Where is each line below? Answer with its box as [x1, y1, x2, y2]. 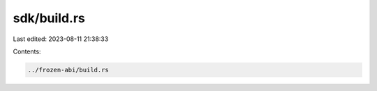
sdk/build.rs [13, 10, 85, 26]
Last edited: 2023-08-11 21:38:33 [13, 35, 109, 43]
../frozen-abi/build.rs [27, 66, 110, 74]
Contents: [13, 47, 41, 56]
